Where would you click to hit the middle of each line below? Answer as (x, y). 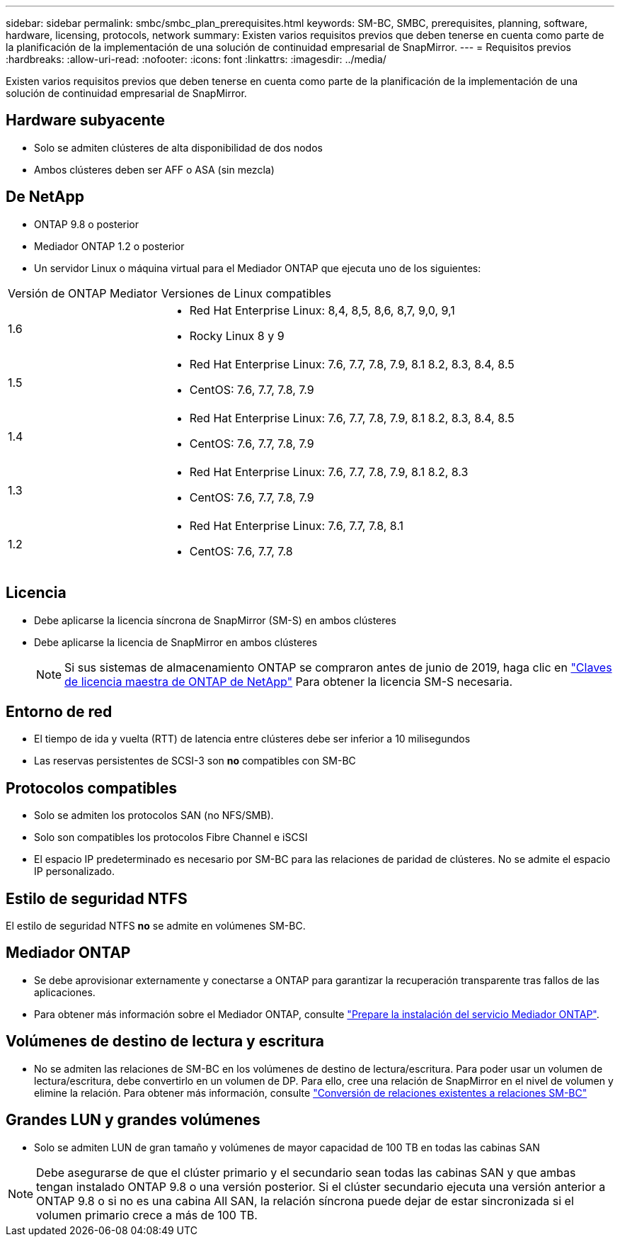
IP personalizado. (74, 871)
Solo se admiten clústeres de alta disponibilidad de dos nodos (178, 147)
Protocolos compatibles (92, 788)
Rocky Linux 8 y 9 (237, 335)
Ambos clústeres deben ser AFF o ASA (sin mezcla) (154, 169)
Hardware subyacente (85, 120)
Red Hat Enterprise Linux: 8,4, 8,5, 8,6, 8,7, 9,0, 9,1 (322, 310)
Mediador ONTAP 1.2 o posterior (109, 246)
